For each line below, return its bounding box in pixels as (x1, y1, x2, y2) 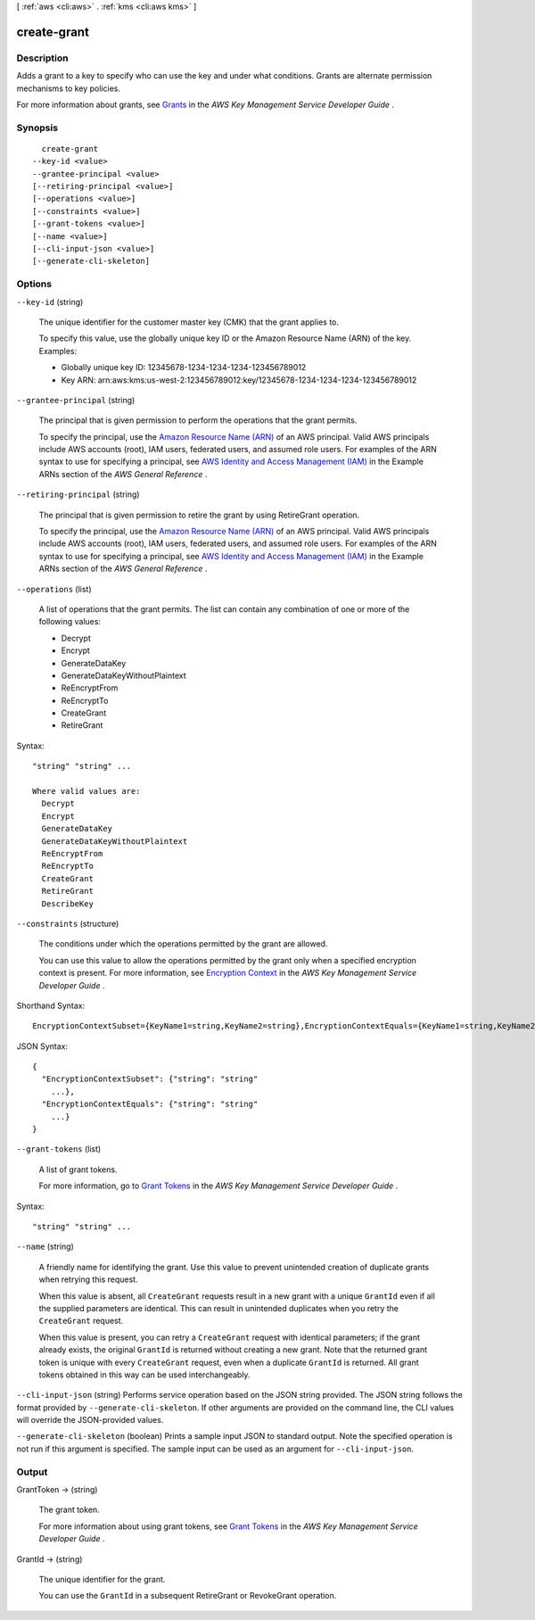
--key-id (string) (16, 296, 84, 307)
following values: (38, 616, 102, 627)
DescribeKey (41, 898, 94, 909)
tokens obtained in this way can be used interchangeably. (38, 1369, 251, 1380)
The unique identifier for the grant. (38, 1574, 166, 1584)
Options (16, 277, 53, 290)
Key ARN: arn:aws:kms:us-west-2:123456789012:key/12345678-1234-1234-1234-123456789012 (61, 375, 417, 385)
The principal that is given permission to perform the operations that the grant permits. (38, 415, 358, 426)
